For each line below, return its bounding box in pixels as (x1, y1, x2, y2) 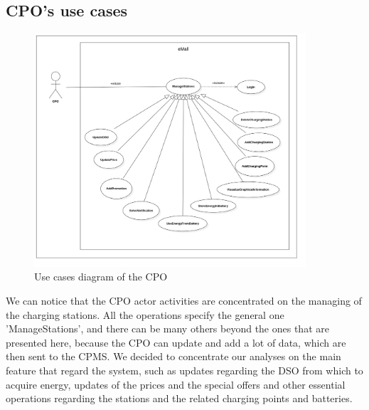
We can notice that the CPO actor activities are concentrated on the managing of (6, 293, 362, 307)
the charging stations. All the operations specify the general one (6, 307, 284, 322)
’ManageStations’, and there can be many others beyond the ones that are (6, 321, 329, 336)
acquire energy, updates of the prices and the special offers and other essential (6, 377, 346, 391)
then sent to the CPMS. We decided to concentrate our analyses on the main (6, 349, 341, 364)
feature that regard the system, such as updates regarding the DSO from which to (6, 362, 363, 377)
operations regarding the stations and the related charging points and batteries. (6, 391, 353, 406)
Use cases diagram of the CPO (34, 269, 168, 284)
